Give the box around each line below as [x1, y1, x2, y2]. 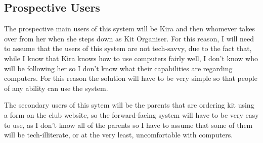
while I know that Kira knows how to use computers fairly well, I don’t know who [4, 53, 258, 63]
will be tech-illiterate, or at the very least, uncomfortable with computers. [4, 129, 233, 140]
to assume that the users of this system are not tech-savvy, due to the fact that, [4, 43, 252, 54]
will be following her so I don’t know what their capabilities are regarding [4, 63, 233, 73]
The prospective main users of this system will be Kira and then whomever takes [4, 23, 255, 34]
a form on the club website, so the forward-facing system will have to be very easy [4, 109, 259, 120]
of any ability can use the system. [4, 82, 108, 93]
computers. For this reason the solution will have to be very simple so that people [4, 73, 257, 83]
